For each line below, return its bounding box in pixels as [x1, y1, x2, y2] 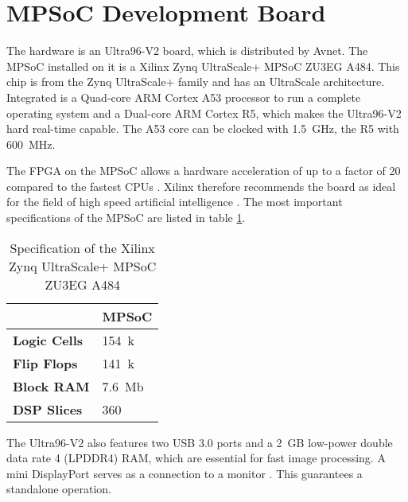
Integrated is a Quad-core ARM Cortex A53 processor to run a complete [6, 88, 361, 105]
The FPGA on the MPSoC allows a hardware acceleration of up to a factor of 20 [6, 162, 401, 179]
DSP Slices [13, 399, 83, 418]
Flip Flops [13, 353, 78, 372]
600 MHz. [6, 135, 56, 152]
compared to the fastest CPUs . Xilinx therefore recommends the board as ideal [6, 177, 396, 194]
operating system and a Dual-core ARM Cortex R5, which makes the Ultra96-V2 [6, 104, 402, 121]
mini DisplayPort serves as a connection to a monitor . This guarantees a [6, 465, 363, 481]
